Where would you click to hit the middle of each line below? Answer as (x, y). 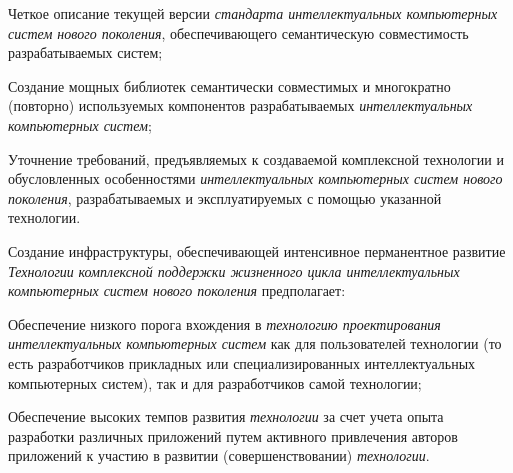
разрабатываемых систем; (85, 52)
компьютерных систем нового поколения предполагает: (177, 290)
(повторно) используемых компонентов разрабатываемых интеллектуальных (240, 105)
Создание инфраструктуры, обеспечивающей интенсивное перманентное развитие (257, 250)
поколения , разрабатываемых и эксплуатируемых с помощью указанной (225, 197)
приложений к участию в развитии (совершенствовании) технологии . (219, 455)
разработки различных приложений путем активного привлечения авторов (233, 435)
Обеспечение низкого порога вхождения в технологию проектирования (224, 323)
